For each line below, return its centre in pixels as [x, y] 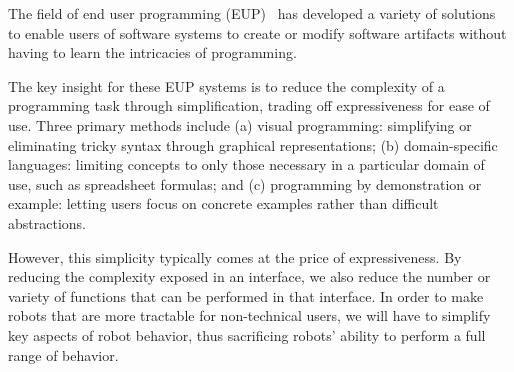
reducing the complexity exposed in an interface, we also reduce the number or [249, 276]
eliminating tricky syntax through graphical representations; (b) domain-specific [253, 144]
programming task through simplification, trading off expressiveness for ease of [249, 105]
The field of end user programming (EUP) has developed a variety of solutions [252, 13]
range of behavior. [63, 354]
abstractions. [47, 222]
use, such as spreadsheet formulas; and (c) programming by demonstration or [245, 183]
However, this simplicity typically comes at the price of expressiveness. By [235, 256]
